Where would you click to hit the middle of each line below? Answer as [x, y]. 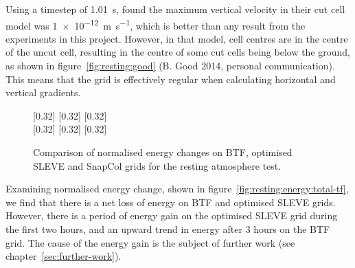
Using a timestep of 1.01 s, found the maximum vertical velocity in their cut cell [175, 9]
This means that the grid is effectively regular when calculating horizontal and [171, 79]
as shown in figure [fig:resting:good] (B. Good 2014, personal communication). [170, 66]
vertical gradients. [43, 92]
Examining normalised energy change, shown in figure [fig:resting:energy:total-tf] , [177, 189]
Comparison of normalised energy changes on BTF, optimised [163, 152]
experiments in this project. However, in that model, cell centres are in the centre [177, 38]
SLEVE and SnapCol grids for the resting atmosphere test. [157, 165]
